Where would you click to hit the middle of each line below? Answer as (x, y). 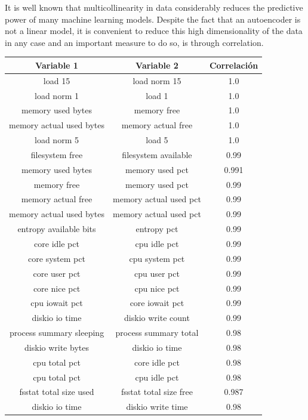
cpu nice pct (157, 288)
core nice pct (57, 288)
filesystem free (57, 154)
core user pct (57, 273)
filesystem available (157, 154)
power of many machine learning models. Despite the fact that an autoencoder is (153, 19)
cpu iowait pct (57, 303)
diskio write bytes (57, 347)
